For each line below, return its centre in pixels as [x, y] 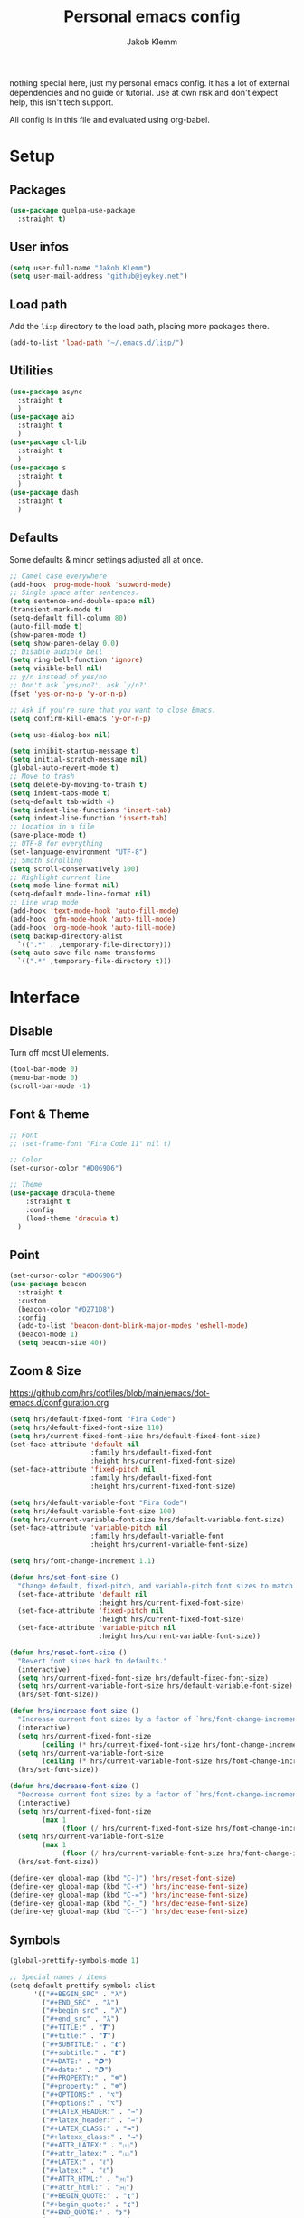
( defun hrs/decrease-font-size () [75, 1787]
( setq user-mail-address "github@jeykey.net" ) [99, 276]
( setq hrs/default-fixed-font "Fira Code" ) [93, 1419]
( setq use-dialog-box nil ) [60, 735]
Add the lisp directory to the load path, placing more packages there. [139, 327]
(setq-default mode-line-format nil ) [81, 894]
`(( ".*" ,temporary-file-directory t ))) [95, 962]
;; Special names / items [58, 1977]
